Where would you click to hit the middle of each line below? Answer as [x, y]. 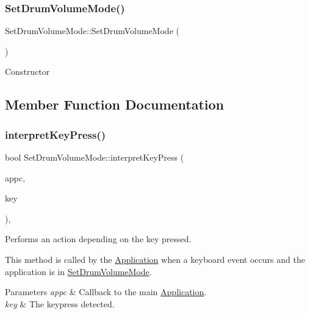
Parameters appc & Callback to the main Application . [106, 292]
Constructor [27, 72]
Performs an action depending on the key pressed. [98, 239]
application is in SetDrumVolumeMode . [78, 271]
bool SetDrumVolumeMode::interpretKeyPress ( [95, 157]
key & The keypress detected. [60, 303]
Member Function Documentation [115, 104]
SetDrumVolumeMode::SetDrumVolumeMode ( [92, 31]
